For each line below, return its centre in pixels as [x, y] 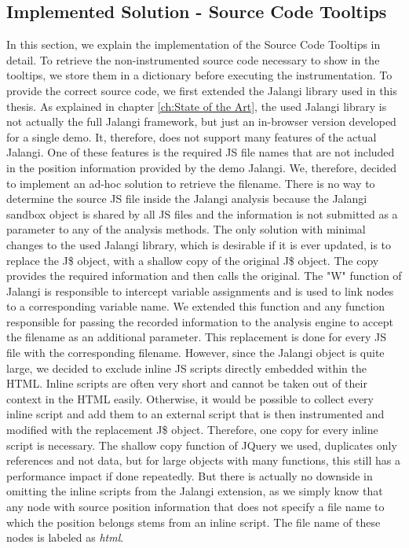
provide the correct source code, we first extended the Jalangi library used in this [202, 90]
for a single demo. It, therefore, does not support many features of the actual [192, 136]
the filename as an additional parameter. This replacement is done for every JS [196, 337]
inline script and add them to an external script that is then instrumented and [195, 414]
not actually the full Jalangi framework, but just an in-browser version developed [201, 121]
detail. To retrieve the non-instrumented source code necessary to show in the [193, 59]
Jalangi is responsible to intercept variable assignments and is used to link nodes [200, 291]
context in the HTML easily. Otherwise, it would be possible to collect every [190, 398]
